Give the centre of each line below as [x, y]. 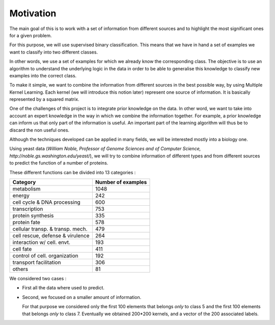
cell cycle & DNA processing [47, 202]
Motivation [33, 13]
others [20, 269]
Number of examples [121, 182]
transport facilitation [37, 262]
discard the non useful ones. [39, 130]
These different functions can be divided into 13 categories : [73, 172]
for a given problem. [31, 35]
